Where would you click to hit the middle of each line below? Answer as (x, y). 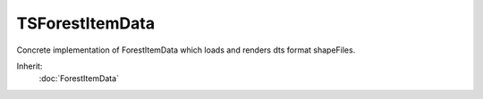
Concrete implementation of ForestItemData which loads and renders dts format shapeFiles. (186, 50)
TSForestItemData (86, 23)
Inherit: (30, 66)
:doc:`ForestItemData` (79, 78)
